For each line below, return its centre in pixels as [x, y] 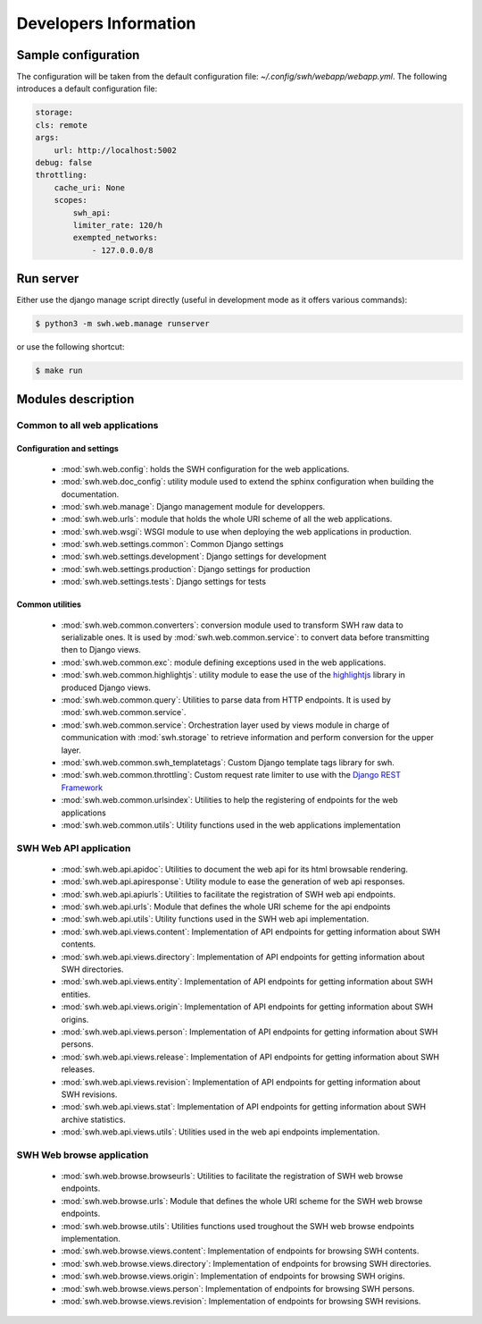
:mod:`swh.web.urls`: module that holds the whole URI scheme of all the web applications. [227, 519]
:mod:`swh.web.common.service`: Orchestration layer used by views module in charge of [225, 725]
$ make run [59, 371]
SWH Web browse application [83, 1155]
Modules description [75, 399]
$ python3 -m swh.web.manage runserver [122, 324]
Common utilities [49, 604]
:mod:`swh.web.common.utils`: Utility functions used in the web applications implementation [231, 825]
